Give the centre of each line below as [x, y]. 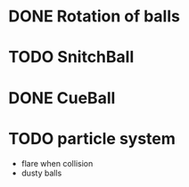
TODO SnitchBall [71, 57]
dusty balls [41, 173]
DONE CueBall [62, 98]
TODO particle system [92, 138]
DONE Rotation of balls [94, 16]
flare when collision [57, 163]
